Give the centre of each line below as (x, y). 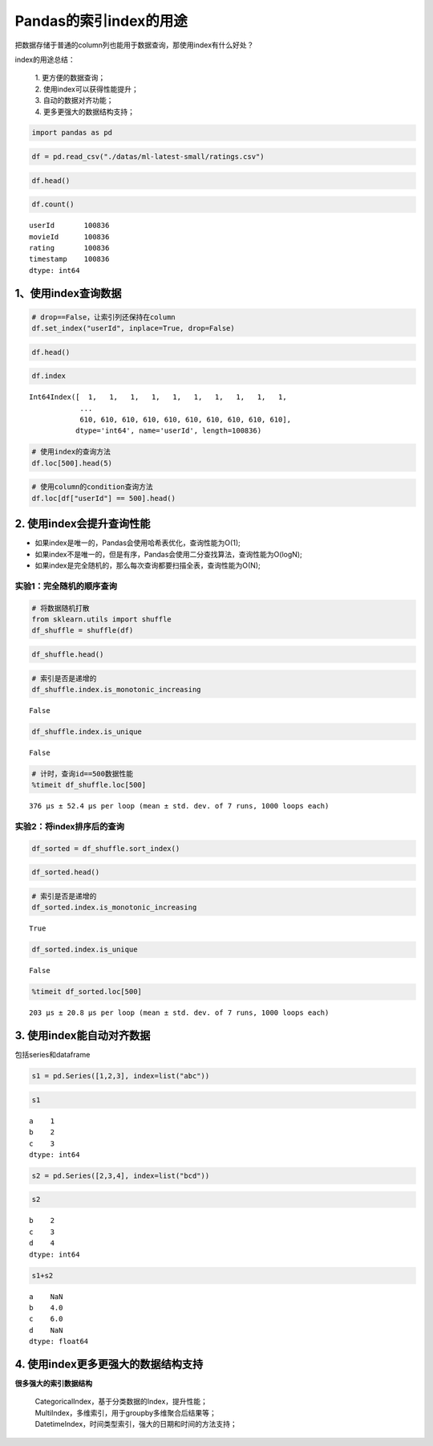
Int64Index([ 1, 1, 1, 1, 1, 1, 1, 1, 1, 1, (158, 397)
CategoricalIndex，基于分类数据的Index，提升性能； (121, 1402)
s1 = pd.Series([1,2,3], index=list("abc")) (121, 1076)
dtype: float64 (59, 1342)
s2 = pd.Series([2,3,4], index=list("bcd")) (121, 1175)
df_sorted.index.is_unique (85, 950)
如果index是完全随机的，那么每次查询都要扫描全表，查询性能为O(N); (148, 565)
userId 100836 (69, 226)
